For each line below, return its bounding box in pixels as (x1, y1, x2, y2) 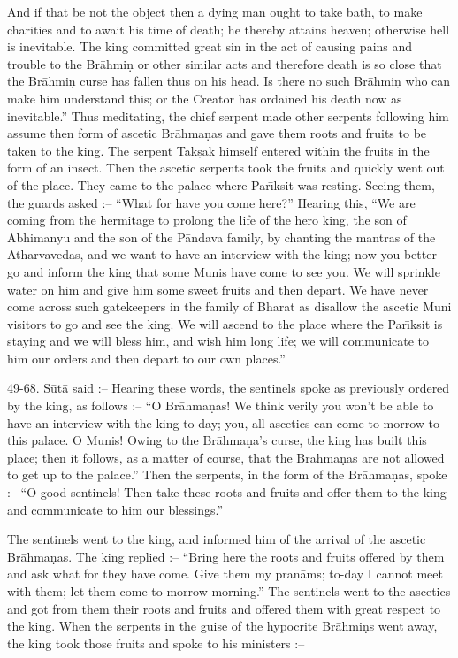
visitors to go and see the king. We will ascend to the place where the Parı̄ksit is (7, 314, 443, 333)
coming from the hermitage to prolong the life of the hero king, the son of (7, 210, 407, 229)
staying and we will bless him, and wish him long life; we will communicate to (7, 332, 430, 350)
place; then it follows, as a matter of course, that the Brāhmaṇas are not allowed (7, 448, 445, 466)
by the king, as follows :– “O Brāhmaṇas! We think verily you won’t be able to (7, 396, 434, 415)
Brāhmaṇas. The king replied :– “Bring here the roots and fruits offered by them (7, 547, 445, 565)
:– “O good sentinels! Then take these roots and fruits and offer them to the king (7, 483, 447, 501)
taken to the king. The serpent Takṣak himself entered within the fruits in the (7, 141, 430, 159)
